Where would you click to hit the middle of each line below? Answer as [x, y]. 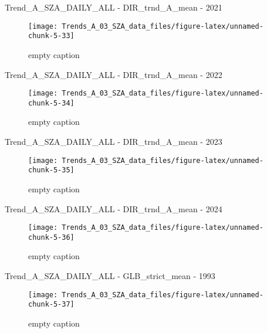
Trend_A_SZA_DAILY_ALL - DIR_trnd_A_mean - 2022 [114, 74]
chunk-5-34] [51, 103]
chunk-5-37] [51, 305]
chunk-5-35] [51, 170]
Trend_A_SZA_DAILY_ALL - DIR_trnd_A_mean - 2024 [114, 208]
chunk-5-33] [51, 36]
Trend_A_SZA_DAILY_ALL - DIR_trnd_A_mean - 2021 [114, 7]
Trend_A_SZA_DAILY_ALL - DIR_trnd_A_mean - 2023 [114, 141]
